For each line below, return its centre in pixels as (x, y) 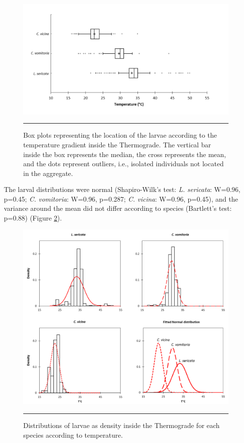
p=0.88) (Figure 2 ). (33, 218)
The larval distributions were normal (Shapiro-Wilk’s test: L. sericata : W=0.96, (122, 189)
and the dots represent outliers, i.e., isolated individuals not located (123, 164)
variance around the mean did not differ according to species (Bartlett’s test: (118, 208)
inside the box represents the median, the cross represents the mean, (125, 154)
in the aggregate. (48, 173)
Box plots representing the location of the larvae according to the (120, 135)
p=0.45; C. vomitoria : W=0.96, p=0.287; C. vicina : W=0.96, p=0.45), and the (121, 198)
